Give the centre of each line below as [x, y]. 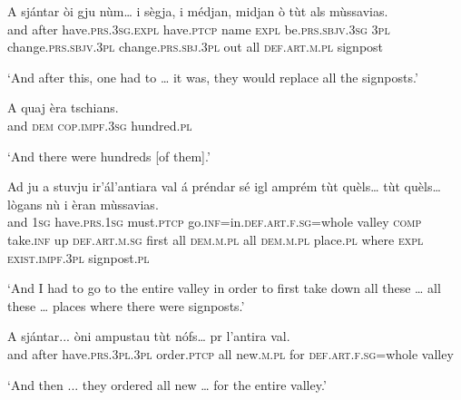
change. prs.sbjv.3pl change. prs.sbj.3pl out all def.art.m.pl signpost [196, 47]
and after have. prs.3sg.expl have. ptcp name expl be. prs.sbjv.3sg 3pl [199, 29]
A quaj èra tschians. [63, 107]
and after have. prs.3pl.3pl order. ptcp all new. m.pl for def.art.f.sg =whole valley [230, 353]
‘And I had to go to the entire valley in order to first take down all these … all [224, 288]
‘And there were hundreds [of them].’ [109, 156]
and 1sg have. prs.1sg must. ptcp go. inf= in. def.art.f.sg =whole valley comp [215, 222]
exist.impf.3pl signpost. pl [78, 257]
